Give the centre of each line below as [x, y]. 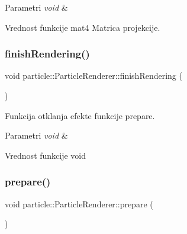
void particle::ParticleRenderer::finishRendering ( [93, 76]
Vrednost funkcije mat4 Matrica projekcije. [83, 27]
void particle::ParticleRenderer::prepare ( [79, 203]
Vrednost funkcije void [46, 155]
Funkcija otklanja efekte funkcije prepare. [80, 115]
